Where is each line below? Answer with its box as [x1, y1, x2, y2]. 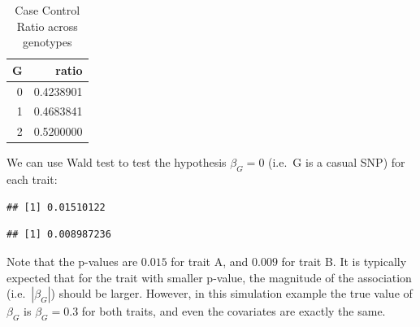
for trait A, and [171, 252, 249, 269]
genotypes [23, 33, 72, 50]
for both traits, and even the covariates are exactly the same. [81, 303, 386, 320]
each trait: [6, 171, 58, 188]
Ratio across [16, 17, 78, 34]
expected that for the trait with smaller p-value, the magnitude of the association [6, 268, 412, 286]
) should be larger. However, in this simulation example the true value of [50, 285, 413, 302]
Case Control [15, 2, 80, 18]
